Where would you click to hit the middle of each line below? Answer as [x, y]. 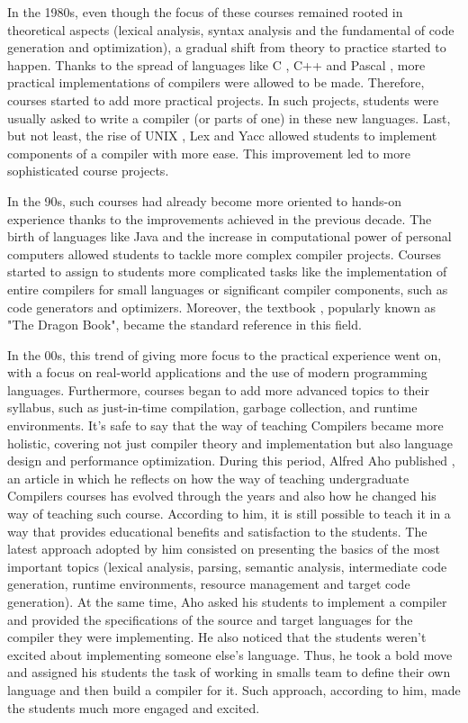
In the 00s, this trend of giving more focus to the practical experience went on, [225, 354]
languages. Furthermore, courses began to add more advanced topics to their [218, 389]
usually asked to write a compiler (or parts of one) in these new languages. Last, [229, 117]
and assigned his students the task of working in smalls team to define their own [229, 672]
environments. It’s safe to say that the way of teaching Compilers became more [225, 425]
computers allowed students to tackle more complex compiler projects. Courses [225, 253]
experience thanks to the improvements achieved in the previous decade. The [220, 218]
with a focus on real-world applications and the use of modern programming [217, 372]
